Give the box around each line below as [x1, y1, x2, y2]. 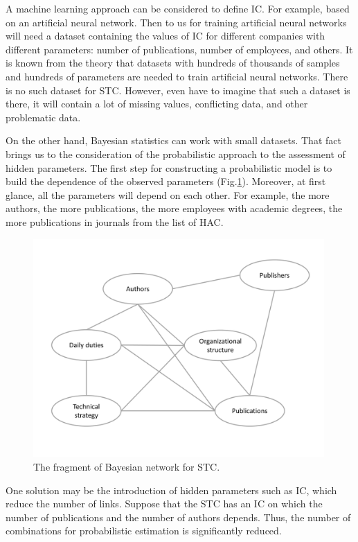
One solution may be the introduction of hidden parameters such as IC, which [6, 482, 337, 497]
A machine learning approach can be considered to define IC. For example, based [6, 1, 350, 15]
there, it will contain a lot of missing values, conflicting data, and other [6, 96, 308, 111]
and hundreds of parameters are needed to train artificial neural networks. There [6, 69, 348, 83]
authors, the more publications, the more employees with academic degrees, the [6, 201, 343, 216]
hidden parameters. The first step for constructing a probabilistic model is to [6, 160, 332, 175]
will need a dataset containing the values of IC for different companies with [6, 28, 325, 43]
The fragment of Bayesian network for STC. [33, 459, 220, 473]
